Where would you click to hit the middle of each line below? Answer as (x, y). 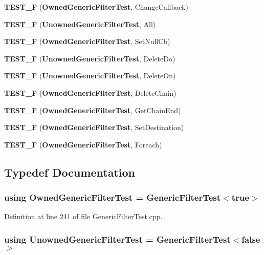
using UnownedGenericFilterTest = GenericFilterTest (117, 239)
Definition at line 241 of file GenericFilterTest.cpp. (83, 216)
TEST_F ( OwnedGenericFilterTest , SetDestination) (94, 127)
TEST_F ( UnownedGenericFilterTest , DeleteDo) (90, 58)
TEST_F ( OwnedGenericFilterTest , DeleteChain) (90, 92)
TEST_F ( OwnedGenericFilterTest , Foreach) (83, 144)
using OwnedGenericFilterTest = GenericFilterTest (113, 197)
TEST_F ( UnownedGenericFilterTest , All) (80, 24)
